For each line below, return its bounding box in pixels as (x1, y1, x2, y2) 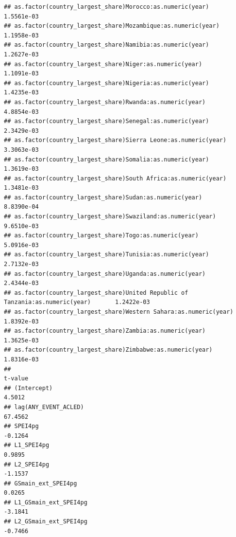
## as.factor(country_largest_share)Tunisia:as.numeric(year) (4, 251, 209, 258)
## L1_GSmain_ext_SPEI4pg (4, 499, 87, 506)
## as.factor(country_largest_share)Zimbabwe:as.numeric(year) (4, 346, 213, 354)
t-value (4, 375, 29, 382)
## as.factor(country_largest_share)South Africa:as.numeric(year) (4, 175, 227, 182)
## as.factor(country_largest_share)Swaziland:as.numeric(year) (4, 213, 216, 220)
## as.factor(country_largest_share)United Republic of (4, 289, 188, 296)
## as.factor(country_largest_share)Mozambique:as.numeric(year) (4, 22, 219, 30)
